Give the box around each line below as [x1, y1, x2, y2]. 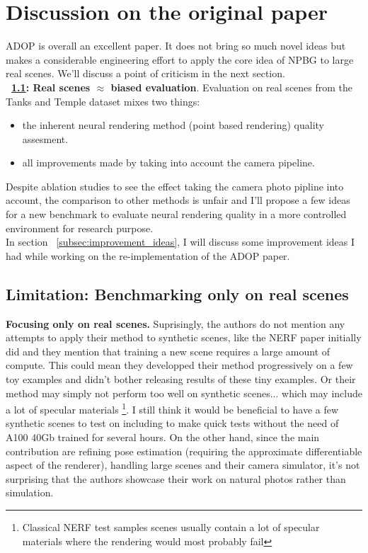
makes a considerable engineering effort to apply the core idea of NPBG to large [6, 52, 354, 67]
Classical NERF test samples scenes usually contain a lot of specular [22, 520, 320, 535]
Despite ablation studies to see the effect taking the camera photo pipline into [6, 178, 344, 193]
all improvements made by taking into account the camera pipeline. [22, 155, 315, 170]
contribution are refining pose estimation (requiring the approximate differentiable [6, 443, 362, 458]
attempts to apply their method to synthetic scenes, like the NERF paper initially [6, 330, 362, 345]
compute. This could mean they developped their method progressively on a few [6, 358, 353, 372]
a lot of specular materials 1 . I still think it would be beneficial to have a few [6, 400, 339, 416]
